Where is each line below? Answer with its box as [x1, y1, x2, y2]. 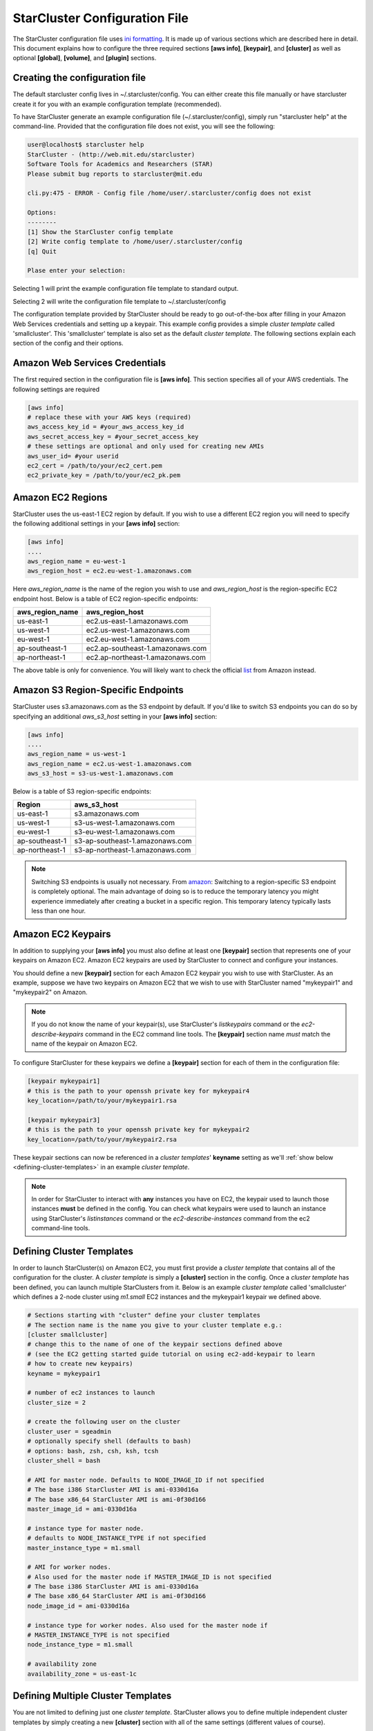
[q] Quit [27, 247, 57, 255]
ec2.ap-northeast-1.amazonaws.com [86, 653, 207, 663]
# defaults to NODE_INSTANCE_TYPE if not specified [27, 1534, 207, 1542]
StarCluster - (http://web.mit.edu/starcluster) [27, 150, 195, 159]
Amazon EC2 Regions [12, 492, 108, 503]
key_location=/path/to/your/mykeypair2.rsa [27, 1136, 178, 1143]
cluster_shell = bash [27, 1457, 101, 1464]
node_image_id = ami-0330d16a [27, 1602, 130, 1610]
